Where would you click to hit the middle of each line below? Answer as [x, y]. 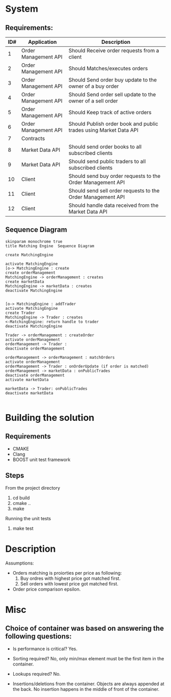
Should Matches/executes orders [108, 68]
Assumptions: [20, 563]
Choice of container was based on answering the [85, 628]
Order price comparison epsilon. [47, 589]
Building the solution [50, 418]
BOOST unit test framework [41, 460]
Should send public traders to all [107, 161]
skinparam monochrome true [34, 242]
